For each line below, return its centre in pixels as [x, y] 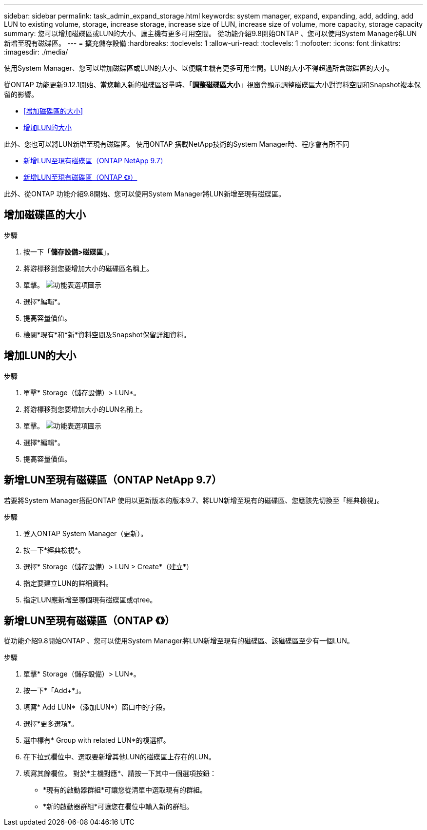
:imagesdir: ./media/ [36, 52]
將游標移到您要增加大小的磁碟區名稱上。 [88, 268]
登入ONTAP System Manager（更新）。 [86, 533]
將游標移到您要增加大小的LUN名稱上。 [85, 409]
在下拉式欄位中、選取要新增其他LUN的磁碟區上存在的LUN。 [119, 757]
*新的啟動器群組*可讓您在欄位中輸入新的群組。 [118, 807]
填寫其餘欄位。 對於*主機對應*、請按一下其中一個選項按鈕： [120, 773]
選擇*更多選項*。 [51, 724]
